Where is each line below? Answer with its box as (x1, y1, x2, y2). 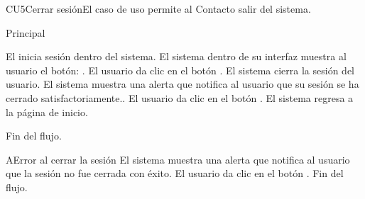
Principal (6, 25, 45, 40)
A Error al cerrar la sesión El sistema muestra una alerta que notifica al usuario (6, 152, 350, 166)
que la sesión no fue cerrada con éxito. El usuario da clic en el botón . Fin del (6, 166, 344, 181)
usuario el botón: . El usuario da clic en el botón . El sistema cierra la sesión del (6, 62, 354, 77)
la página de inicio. (6, 104, 88, 119)
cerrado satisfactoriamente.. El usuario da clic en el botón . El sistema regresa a (6, 90, 354, 105)
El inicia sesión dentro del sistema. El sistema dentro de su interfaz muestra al (6, 49, 347, 64)
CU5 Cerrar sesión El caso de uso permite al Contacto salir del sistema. (6, 1, 311, 16)
